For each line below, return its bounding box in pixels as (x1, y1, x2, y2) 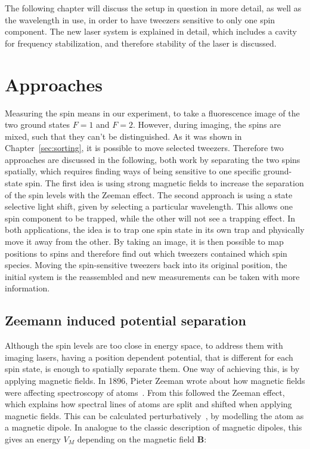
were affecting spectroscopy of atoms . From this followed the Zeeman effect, (5, 386, 285, 398)
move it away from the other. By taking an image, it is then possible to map (5, 235, 284, 248)
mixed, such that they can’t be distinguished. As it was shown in (5, 130, 242, 142)
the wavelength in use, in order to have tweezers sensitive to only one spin (5, 13, 275, 26)
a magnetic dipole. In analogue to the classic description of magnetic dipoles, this (5, 421, 302, 433)
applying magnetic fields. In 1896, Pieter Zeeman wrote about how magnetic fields (5, 374, 305, 386)
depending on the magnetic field (77, 432, 195, 445)
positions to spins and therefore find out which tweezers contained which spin (5, 247, 287, 259)
